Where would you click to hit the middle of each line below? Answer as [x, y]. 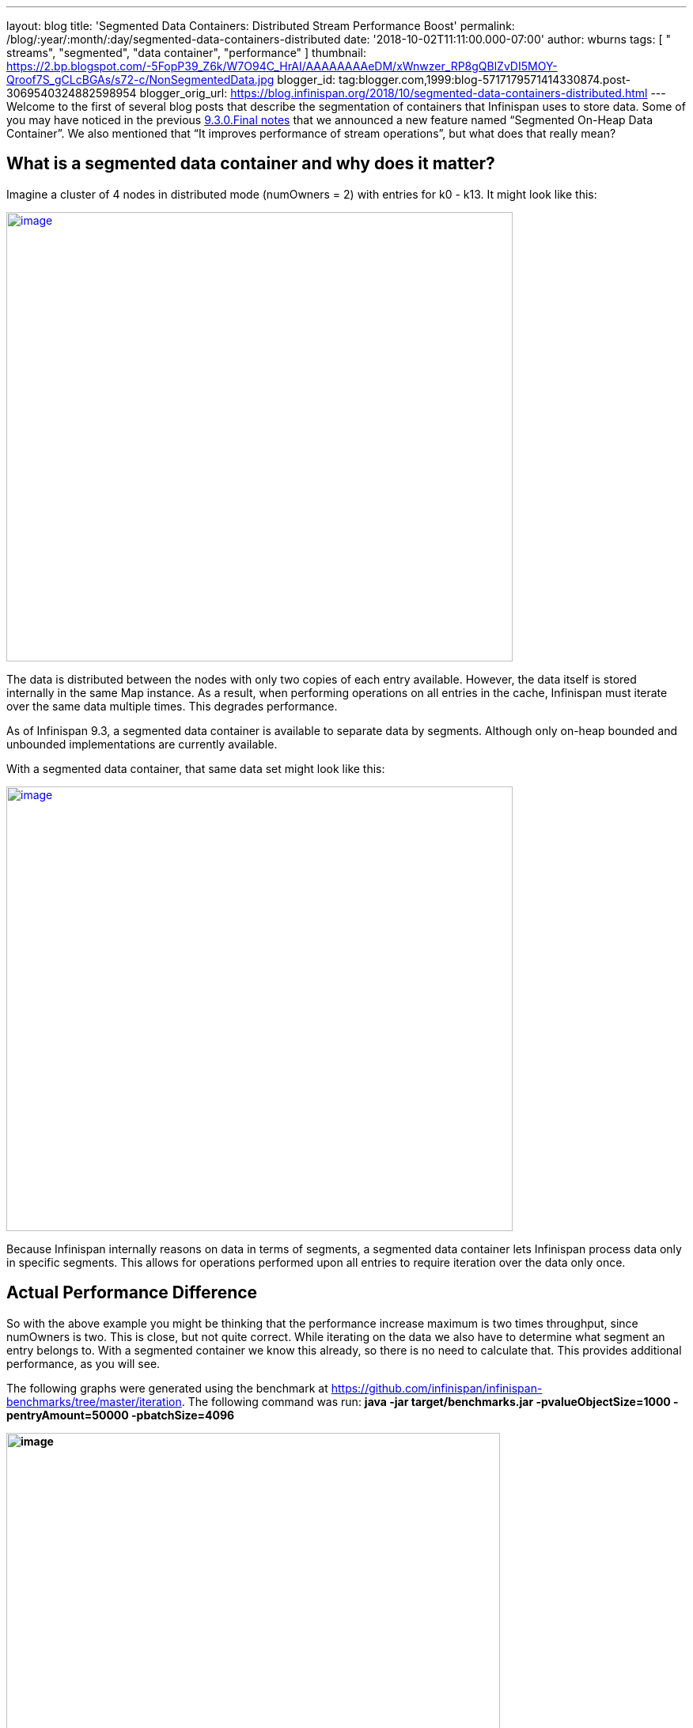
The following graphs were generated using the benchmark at [167, 1388]
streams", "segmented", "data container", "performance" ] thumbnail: [187, 53]
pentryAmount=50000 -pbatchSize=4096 [121, 1415]
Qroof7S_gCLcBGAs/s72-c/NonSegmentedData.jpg [140, 80]
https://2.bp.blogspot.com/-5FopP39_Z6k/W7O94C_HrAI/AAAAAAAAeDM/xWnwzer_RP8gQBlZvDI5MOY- [282, 66]
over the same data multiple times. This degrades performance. [172, 706]
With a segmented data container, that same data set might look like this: [196, 768]
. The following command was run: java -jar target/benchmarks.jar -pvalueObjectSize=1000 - [430, 1401]
